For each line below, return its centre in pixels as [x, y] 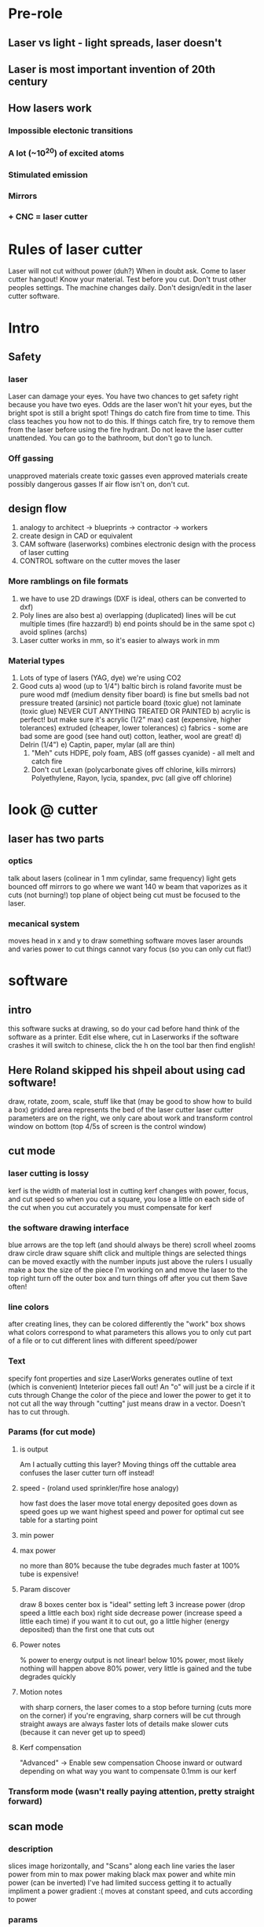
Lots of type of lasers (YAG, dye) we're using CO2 [100, 678]
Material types [37, 660]
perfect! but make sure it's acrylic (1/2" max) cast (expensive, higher [130, 719]
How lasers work [50, 108]
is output [34, 1449]
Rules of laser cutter [75, 249]
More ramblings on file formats [68, 581]
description [31, 1849]
